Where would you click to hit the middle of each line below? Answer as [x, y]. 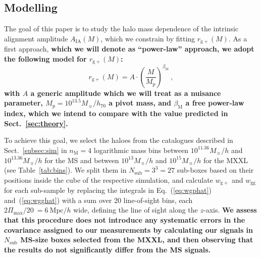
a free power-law [215, 103]
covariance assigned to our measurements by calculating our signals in [129, 229]
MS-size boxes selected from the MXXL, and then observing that [137, 240]
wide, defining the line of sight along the [136, 210]
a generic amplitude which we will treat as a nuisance [126, 93]
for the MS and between [82, 160]
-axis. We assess [230, 210]
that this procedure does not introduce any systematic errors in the [125, 219]
